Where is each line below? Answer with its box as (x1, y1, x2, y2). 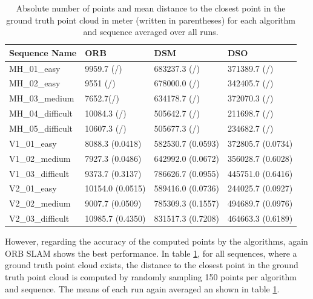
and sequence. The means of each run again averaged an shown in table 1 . (5, 282, 280, 295)
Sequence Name (9, 46, 77, 59)
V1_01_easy (9, 137, 57, 149)
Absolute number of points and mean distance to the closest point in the (16, 2, 286, 14)
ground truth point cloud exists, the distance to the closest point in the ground (5, 259, 298, 271)
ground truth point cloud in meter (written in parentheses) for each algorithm (6, 13, 295, 26)
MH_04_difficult (9, 107, 73, 120)
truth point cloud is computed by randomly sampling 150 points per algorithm (5, 270, 297, 283)
